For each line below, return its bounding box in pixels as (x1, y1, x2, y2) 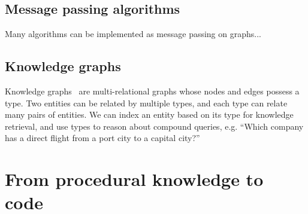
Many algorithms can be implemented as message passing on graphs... (5, 27, 261, 40)
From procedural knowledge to (5, 167, 264, 191)
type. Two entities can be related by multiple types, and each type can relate (5, 96, 288, 109)
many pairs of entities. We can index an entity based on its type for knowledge (5, 108, 294, 121)
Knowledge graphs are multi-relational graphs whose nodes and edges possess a (5, 85, 300, 97)
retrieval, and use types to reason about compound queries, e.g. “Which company (5, 120, 304, 132)
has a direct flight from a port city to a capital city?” (5, 132, 200, 144)
